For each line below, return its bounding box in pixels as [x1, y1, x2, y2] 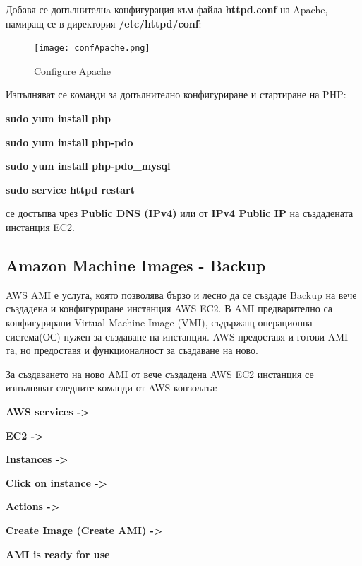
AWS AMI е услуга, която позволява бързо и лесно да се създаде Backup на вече [6, 287, 357, 302]
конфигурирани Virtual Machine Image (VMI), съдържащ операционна [6, 314, 313, 329]
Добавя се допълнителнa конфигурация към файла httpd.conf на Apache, [6, 2, 328, 16]
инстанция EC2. [6, 220, 75, 234]
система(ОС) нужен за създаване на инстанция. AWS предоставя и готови [6, 329, 325, 343]
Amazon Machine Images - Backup [6, 254, 266, 276]
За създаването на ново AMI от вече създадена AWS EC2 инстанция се [6, 366, 314, 381]
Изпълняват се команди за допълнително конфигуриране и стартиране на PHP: [6, 87, 346, 102]
